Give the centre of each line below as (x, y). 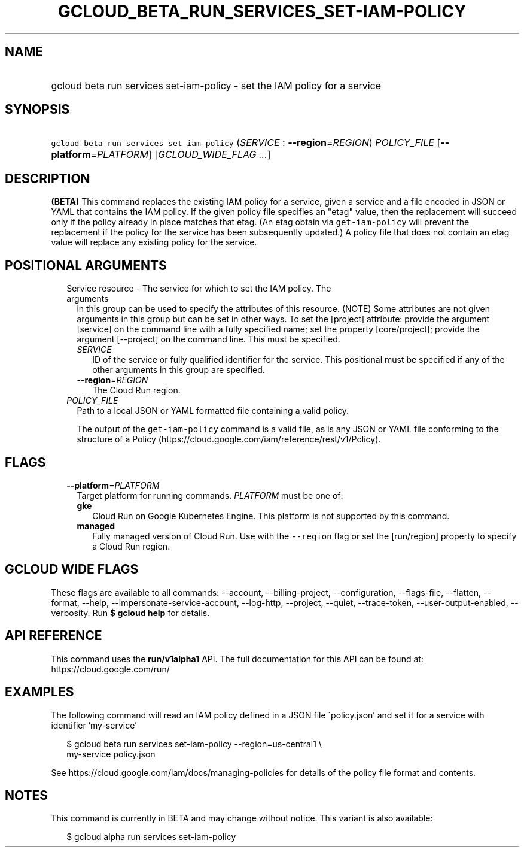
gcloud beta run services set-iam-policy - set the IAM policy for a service (216, 85)
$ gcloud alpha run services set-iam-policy (151, 837)
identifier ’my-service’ (94, 725)
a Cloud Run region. (131, 546)
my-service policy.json (111, 754)
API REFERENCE (54, 636)
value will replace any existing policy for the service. (154, 242)
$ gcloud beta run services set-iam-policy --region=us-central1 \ (194, 744)
